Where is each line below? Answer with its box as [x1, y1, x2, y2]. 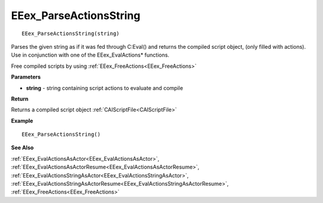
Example [11, 117, 33, 124]
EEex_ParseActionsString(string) [22, 30, 120, 37]
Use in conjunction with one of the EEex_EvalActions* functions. [11, 51, 170, 59]
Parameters [11, 73, 41, 80]
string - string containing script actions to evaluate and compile [26, 84, 184, 92]
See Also [11, 144, 34, 151]
